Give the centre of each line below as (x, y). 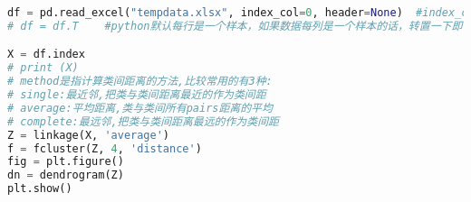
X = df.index (46, 55)
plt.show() (40, 189)
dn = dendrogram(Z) (66, 175)
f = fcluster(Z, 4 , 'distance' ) (105, 148)
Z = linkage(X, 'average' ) (89, 135)
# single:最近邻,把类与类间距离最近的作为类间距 (137, 95)
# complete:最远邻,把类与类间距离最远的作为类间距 (143, 121)
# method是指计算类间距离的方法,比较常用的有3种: (140, 82)
